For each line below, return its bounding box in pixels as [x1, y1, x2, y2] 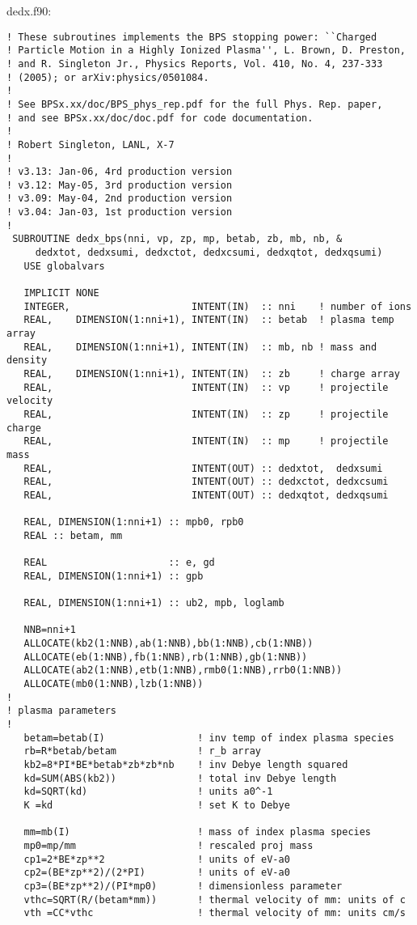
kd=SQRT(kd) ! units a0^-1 [23, 786, 273, 798]
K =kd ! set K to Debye [23, 800, 290, 811]
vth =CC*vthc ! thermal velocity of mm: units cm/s [23, 907, 406, 919]
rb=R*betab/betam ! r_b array [23, 745, 261, 757]
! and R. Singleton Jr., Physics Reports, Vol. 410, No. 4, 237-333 [6, 57, 383, 70]
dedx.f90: [6, 2, 52, 19]
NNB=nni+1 [23, 624, 76, 636]
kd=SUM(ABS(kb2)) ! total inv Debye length [23, 772, 337, 784]
